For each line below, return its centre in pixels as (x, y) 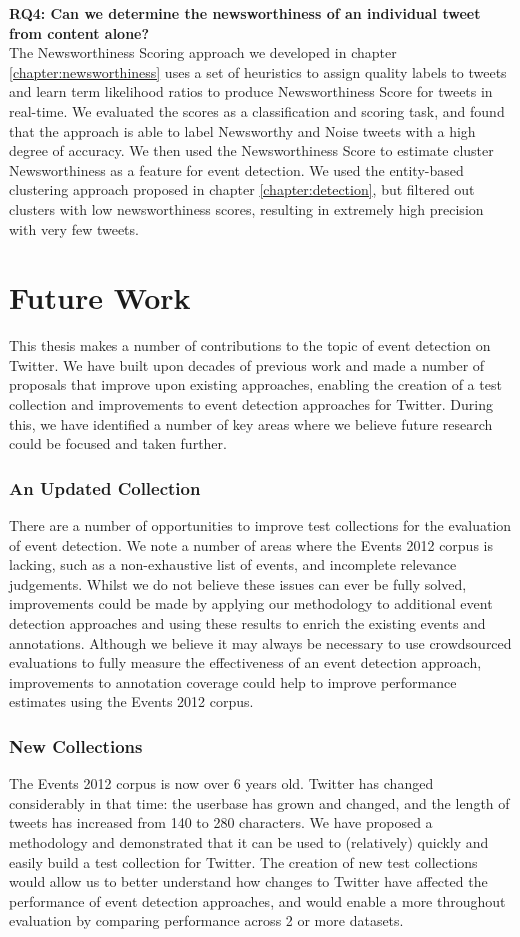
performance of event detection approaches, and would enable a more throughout (257, 900)
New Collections (76, 745)
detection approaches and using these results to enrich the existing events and (247, 623)
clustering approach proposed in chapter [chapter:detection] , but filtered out (242, 189)
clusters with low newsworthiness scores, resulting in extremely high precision (246, 208)
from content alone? (79, 32)
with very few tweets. (74, 228)
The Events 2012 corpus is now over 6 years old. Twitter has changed (221, 783)
